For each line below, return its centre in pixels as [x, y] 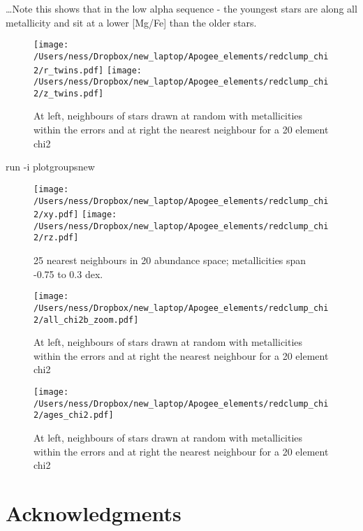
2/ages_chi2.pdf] [74, 415]
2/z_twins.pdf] [69, 93]
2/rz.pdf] [56, 238]
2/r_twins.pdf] [69, 70]
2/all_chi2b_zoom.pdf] [86, 320]
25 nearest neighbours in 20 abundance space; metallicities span [170, 260]
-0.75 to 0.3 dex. [68, 274]
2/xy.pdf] [56, 215]
